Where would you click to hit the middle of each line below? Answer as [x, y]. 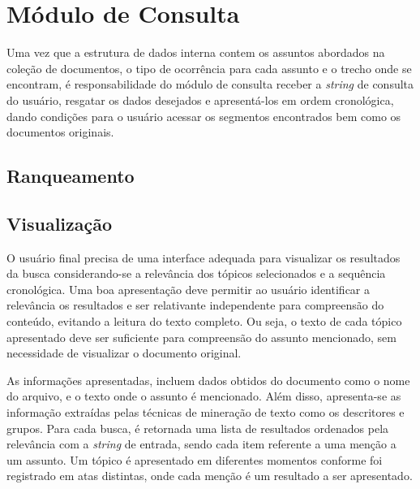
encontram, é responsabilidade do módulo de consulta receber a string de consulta [210, 84]
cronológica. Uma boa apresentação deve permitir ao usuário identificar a [188, 289]
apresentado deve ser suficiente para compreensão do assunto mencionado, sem [201, 337]
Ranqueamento [71, 176]
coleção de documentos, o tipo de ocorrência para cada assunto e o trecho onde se [209, 68]
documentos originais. [60, 132]
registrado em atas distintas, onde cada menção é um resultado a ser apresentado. [210, 476]
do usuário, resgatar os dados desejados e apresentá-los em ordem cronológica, [200, 100]
